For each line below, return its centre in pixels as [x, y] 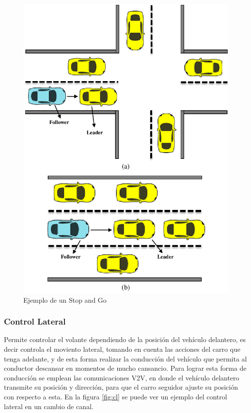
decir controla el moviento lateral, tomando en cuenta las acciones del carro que [122, 349]
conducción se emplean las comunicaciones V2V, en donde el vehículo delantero [122, 377]
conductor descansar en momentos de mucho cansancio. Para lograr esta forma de [125, 368]
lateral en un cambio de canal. [49, 406]
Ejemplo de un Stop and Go [65, 300]
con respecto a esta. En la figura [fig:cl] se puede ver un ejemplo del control [116, 396]
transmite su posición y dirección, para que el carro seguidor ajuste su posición [121, 387]
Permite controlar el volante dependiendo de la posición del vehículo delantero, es [125, 339]
